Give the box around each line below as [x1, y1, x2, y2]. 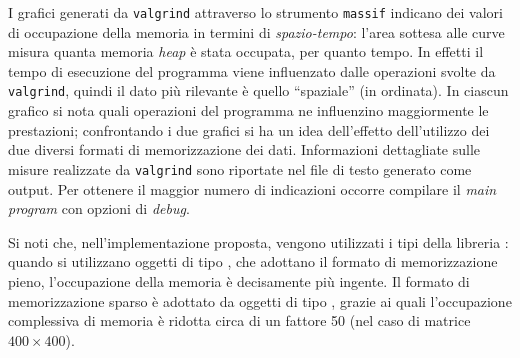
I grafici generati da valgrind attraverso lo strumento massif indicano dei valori [8, 2, 503, 22]
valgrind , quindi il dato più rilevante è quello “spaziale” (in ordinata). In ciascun [8, 80, 509, 101]
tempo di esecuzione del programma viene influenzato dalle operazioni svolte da [8, 60, 496, 81]
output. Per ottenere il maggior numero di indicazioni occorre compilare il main [8, 178, 497, 199]
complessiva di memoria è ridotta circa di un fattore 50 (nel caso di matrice [8, 310, 471, 331]
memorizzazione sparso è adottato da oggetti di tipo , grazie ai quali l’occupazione [8, 290, 512, 311]
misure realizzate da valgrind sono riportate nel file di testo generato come [8, 158, 472, 179]
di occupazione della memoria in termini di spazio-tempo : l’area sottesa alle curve [8, 21, 505, 42]
